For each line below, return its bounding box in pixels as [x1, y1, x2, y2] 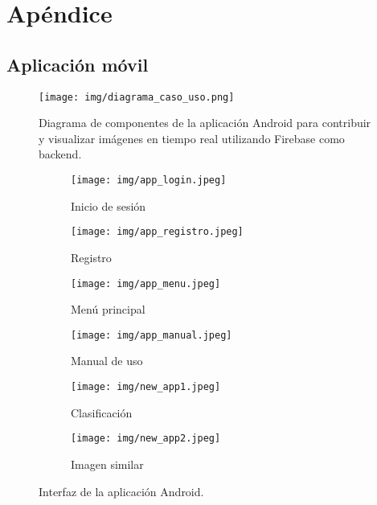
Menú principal [71, 301, 145, 318]
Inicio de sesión [71, 197, 146, 214]
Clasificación [71, 404, 133, 421]
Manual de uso [71, 352, 143, 369]
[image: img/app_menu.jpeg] [71, 277, 221, 289]
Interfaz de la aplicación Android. [39, 482, 204, 499]
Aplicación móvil [6, 51, 149, 76]
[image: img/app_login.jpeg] [71, 174, 227, 187]
